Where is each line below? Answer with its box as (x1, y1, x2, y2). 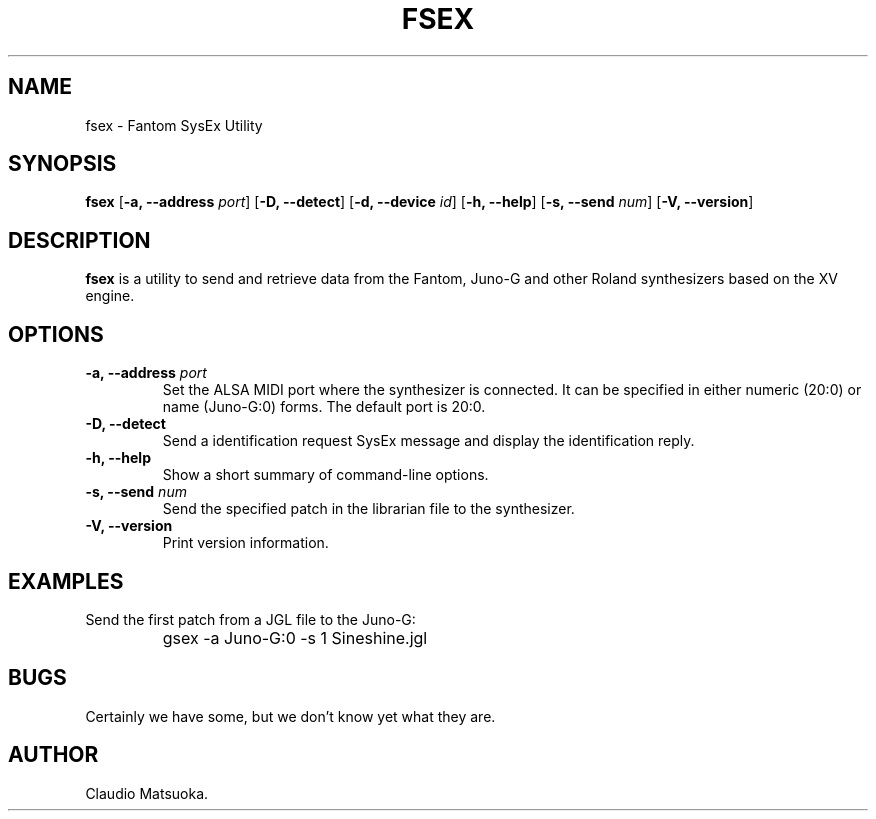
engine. (85, 287, 135, 305)
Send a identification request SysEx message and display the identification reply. (162, 432, 695, 450)
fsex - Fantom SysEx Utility (85, 116, 263, 134)
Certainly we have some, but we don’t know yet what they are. (85, 707, 496, 725)
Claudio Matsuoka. (85, 784, 209, 802)
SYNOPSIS (8, 151, 117, 177)
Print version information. (162, 534, 329, 552)
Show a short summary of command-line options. (162, 466, 489, 484)
